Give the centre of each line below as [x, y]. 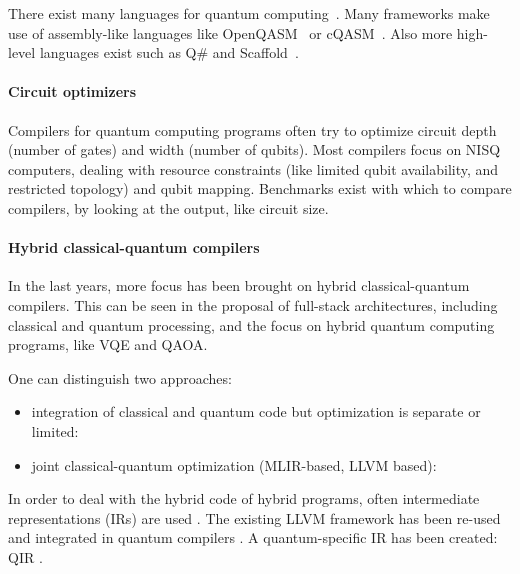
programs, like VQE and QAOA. [108, 344]
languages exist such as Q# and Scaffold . [169, 52]
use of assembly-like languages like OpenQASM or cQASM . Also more [230, 32]
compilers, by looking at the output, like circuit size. [168, 207]
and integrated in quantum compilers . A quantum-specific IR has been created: [253, 537]
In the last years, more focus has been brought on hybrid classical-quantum [239, 285]
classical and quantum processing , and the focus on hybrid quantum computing [251, 324]
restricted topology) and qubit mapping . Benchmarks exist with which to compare [260, 188]
